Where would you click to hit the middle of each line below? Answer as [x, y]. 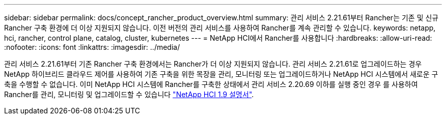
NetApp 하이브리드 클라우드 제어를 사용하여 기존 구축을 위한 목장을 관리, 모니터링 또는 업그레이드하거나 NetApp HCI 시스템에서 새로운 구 [221, 74]
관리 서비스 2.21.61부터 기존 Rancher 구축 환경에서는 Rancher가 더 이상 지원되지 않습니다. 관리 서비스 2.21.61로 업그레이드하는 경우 [213, 64]
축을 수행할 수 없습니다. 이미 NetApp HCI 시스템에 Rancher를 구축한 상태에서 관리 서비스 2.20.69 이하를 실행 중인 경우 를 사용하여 [211, 84]
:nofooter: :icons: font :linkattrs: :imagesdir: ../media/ [92, 47]
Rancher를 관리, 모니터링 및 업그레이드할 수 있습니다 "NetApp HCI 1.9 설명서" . [129, 94]
